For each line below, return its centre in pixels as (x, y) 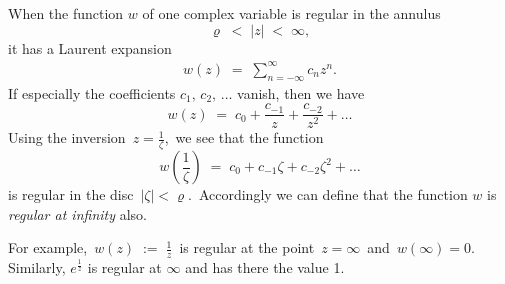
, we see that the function (244, 137)
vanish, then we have (301, 92)
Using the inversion (67, 137)
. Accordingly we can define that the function (328, 194)
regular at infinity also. (77, 213)
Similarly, (37, 267)
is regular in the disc (71, 194)
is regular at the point (247, 247)
